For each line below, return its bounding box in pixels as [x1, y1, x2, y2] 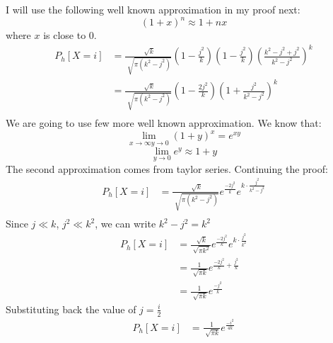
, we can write [95, 216, 156, 231]
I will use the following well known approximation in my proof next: [6, 2, 300, 16]
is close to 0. [43, 28, 97, 43]
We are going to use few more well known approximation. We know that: [6, 116, 322, 130]
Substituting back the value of [6, 301, 136, 316]
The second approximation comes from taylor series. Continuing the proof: [6, 161, 328, 176]
